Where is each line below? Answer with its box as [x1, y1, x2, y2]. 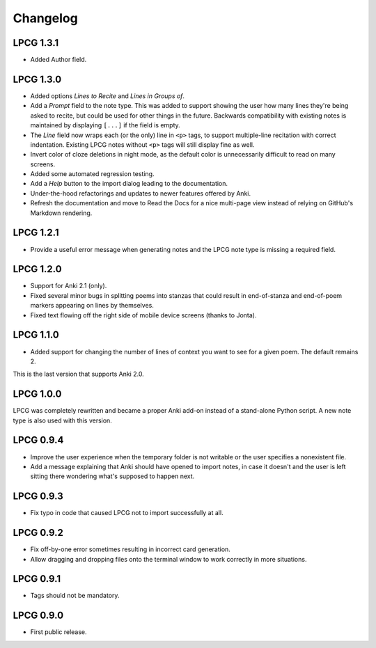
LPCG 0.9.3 [13, 491, 64, 503]
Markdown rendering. [30, 209, 93, 217]
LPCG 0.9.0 [13, 610, 64, 622]
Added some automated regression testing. [30, 170, 155, 178]
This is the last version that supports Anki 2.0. [13, 370, 144, 379]
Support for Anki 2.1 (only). [30, 282, 107, 290]
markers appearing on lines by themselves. [30, 301, 155, 310]
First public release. [30, 628, 87, 636]
